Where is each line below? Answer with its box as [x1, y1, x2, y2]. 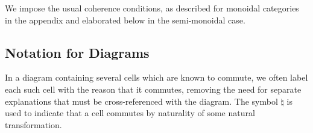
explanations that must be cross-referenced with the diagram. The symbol [5, 94, 278, 107]
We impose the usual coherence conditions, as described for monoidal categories [5, 2, 299, 14]
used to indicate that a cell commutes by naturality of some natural [5, 107, 255, 119]
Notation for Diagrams [5, 43, 150, 61]
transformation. [5, 118, 62, 131]
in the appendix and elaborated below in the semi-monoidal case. [5, 13, 245, 26]
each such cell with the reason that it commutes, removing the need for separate [5, 82, 302, 95]
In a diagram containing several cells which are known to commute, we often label [5, 71, 308, 84]
